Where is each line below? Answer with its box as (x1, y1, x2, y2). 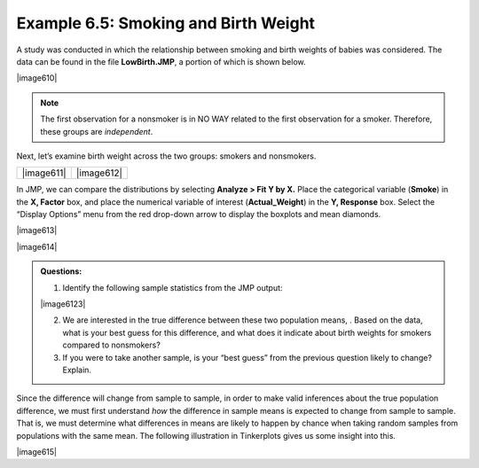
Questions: (40, 266, 82, 277)
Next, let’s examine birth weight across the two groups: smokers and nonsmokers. (16, 151, 317, 161)
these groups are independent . (40, 126, 153, 136)
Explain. (62, 364, 92, 375)
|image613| (16, 225, 58, 236)
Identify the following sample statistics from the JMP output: (62, 282, 283, 292)
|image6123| (40, 299, 86, 309)
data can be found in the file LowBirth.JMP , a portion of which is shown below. (16, 56, 306, 66)
